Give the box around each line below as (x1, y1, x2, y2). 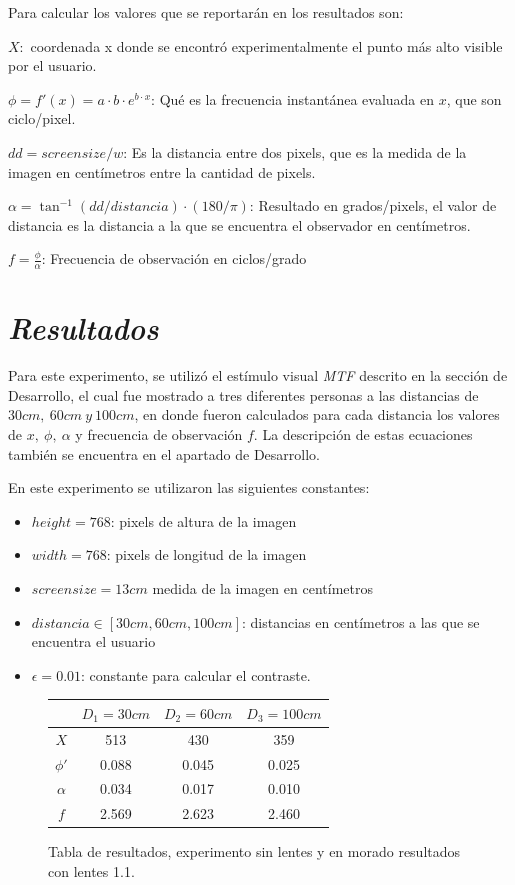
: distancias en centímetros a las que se (241, 611, 480, 632)
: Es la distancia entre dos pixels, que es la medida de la (123, 141, 467, 162)
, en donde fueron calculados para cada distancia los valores (134, 404, 500, 425)
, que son (446, 88, 502, 109)
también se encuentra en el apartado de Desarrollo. (8, 443, 320, 464)
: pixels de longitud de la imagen (106, 544, 307, 565)
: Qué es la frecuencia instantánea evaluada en (151, 88, 435, 109)
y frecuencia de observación (75, 424, 243, 445)
